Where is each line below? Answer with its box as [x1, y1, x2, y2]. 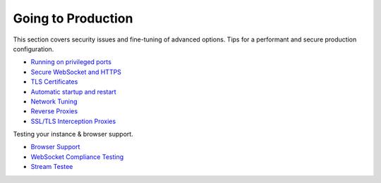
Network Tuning [30, 97, 78, 106]
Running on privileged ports [30, 58, 112, 66]
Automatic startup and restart [30, 87, 116, 96]
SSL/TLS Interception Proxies [30, 117, 116, 125]
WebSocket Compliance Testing [30, 152, 124, 161]
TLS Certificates [30, 77, 78, 86]
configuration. [13, 44, 54, 53]
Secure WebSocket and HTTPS [30, 68, 121, 76]
